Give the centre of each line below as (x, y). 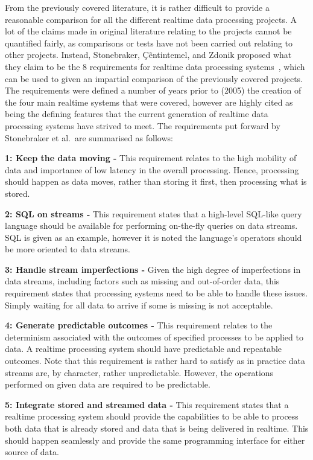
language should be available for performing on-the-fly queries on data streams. (151, 225)
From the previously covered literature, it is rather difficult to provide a (137, 7)
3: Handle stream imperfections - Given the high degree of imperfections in (153, 269)
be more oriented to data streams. (68, 249)
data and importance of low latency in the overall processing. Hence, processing (152, 169)
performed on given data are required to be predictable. (108, 384)
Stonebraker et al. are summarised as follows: (89, 137)
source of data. (32, 452)
